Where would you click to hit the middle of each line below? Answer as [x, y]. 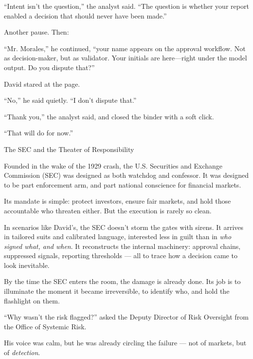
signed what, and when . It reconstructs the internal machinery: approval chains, [122, 246]
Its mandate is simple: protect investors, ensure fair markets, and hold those [117, 201]
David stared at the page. [42, 84]
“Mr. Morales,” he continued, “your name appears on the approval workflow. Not [125, 48]
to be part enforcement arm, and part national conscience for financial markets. [123, 184]
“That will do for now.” [38, 133]
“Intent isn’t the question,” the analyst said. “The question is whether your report [126, 6]
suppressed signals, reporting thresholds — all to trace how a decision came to [121, 255]
